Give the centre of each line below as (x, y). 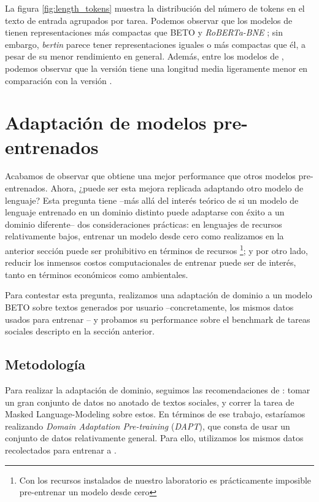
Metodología (45, 364)
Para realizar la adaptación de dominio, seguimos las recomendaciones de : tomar (158, 390)
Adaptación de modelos (106, 122)
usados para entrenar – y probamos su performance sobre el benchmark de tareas (158, 319)
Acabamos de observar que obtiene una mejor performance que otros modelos (150, 176)
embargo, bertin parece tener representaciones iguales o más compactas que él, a (155, 44)
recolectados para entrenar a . (61, 450)
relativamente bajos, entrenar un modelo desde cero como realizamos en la (144, 236)
